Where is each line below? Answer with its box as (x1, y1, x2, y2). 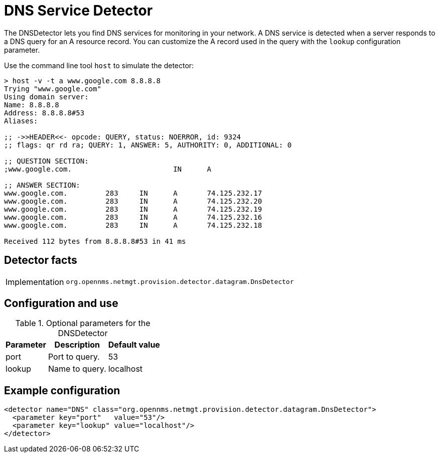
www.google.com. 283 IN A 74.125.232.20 (4, 197, 262, 205)
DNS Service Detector (4, 2, 153, 19)
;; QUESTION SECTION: (4, 157, 89, 165)
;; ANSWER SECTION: (4, 181, 80, 189)
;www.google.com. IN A (4, 165, 212, 173)
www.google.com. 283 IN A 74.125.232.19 (4, 205, 262, 213)
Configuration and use (4, 297, 118, 310)
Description (54, 340, 100, 350)
